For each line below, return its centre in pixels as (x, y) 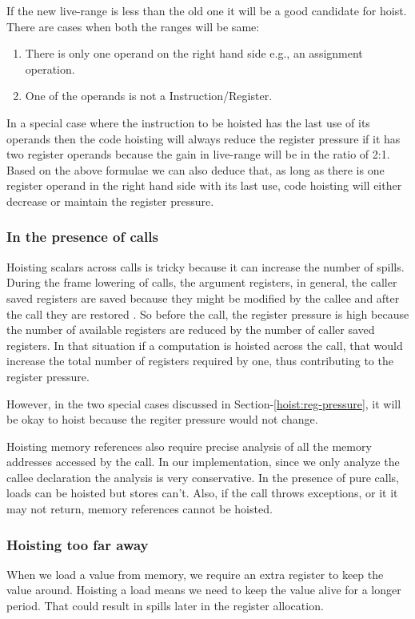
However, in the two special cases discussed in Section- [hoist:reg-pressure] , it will (204, 403)
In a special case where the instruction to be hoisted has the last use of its (188, 122)
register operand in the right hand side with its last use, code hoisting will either (204, 185)
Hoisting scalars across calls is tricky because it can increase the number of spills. (206, 266)
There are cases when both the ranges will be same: (133, 26)
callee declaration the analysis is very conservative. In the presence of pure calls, (203, 477)
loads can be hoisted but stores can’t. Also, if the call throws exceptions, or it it (202, 493)
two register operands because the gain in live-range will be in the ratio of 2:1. (198, 154)
